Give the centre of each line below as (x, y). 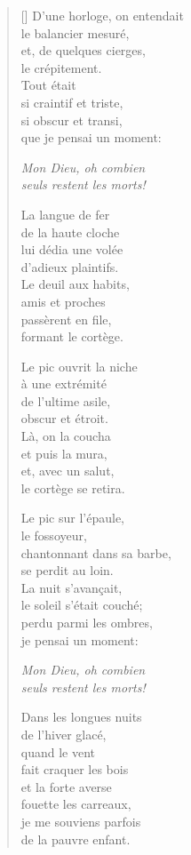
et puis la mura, (64, 453)
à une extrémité (64, 384)
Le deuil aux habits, (75, 284)
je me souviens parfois (81, 821)
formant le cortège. (72, 336)
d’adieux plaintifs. (70, 266)
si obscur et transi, (72, 120)
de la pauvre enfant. (76, 839)
